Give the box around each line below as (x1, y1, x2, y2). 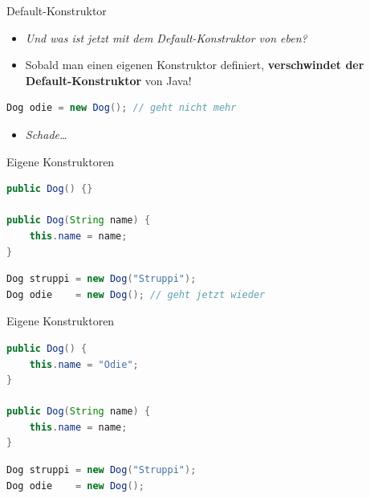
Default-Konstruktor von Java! (25, 71, 192, 88)
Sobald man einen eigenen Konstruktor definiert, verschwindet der (25, 56, 364, 73)
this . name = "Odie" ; (29, 358, 139, 370)
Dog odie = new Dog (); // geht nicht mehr (6, 102, 237, 114)
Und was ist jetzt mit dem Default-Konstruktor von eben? (25, 29, 307, 46)
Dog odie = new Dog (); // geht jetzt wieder (6, 288, 266, 300)
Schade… (25, 125, 67, 142)
